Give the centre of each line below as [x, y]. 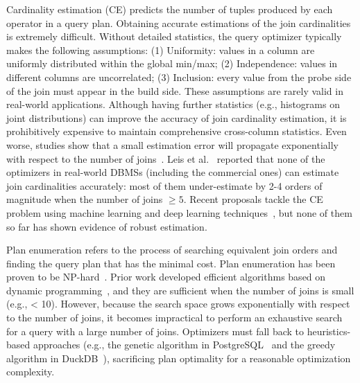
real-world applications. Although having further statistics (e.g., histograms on [173, 104]
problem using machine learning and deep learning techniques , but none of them [179, 212]
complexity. [31, 372]
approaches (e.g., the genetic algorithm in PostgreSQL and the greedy [184, 345]
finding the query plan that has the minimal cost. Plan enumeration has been [171, 263]
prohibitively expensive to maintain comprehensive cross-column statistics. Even [177, 131]
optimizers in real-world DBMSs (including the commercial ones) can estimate [173, 172]
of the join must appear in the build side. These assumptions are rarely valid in [175, 90]
